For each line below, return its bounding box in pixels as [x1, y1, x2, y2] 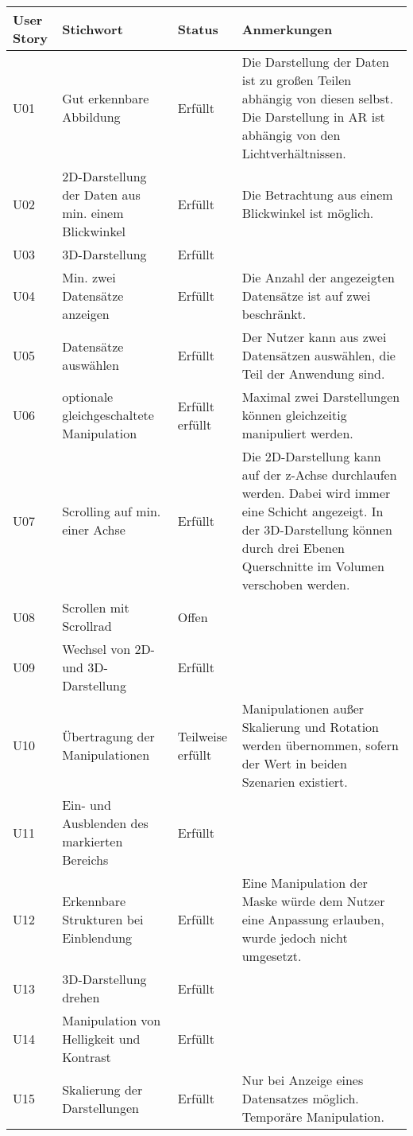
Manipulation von [62, 1011, 161, 1029]
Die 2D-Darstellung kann [241, 447, 381, 465]
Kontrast [62, 1048, 111, 1066]
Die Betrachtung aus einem [241, 185, 393, 204]
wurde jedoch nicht [241, 928, 348, 947]
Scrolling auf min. [62, 502, 161, 520]
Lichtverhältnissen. [241, 144, 346, 162]
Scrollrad [62, 617, 112, 635]
